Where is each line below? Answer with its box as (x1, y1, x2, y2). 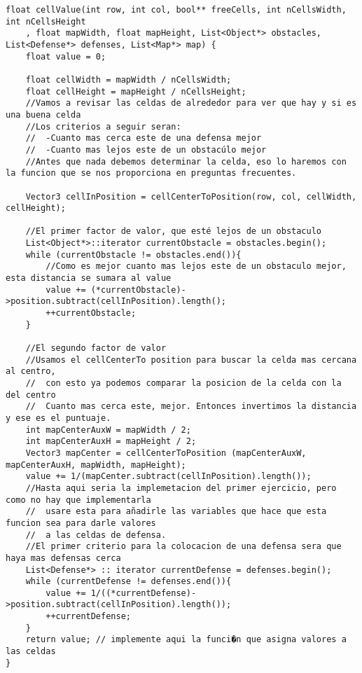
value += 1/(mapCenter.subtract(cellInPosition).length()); (25, 471, 312, 482)
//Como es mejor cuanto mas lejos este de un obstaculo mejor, (46, 261, 347, 272)
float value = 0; (25, 51, 106, 62)
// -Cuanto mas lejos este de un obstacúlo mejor (25, 144, 267, 155)
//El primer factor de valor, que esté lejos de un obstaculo (25, 226, 322, 237)
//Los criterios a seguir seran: (25, 121, 181, 132)
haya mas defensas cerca (6, 553, 121, 563)
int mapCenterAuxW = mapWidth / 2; (25, 424, 191, 435)
